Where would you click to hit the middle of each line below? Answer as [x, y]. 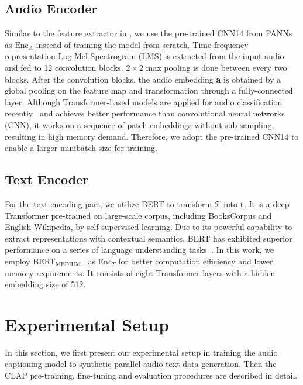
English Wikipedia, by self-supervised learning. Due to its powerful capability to [149, 227]
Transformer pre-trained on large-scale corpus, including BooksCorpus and [138, 215]
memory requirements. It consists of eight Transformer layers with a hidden [140, 272]
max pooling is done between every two [216, 67]
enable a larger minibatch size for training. [81, 148]
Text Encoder [47, 179]
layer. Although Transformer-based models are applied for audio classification [144, 102]
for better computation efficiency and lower [196, 261]
